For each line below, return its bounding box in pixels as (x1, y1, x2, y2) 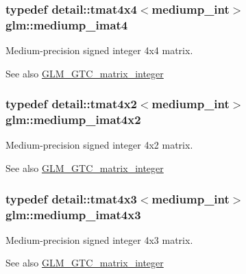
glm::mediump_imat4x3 (5, 206, 141, 223)
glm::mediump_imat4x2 (5, 111, 141, 128)
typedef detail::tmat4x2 (5, 95, 137, 112)
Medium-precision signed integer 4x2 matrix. (5, 138, 193, 152)
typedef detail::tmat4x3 (5, 190, 137, 207)
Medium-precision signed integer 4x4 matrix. (5, 43, 193, 58)
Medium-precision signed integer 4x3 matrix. (5, 232, 193, 247)
